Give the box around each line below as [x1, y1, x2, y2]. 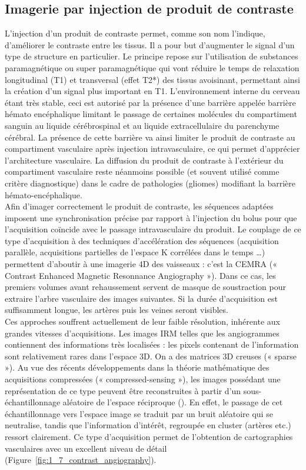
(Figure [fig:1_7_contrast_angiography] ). [5, 454, 157, 466]
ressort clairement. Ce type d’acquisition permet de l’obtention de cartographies [5, 430, 293, 442]
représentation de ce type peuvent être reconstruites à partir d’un [5, 384, 241, 396]
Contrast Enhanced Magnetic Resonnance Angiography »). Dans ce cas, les [5, 269, 276, 281]
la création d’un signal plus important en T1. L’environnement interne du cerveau [5, 85, 300, 97]
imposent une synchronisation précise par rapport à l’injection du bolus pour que [5, 211, 297, 224]
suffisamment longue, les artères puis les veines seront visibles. [5, 304, 228, 316]
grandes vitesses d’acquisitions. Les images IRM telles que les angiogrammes [5, 326, 280, 339]
